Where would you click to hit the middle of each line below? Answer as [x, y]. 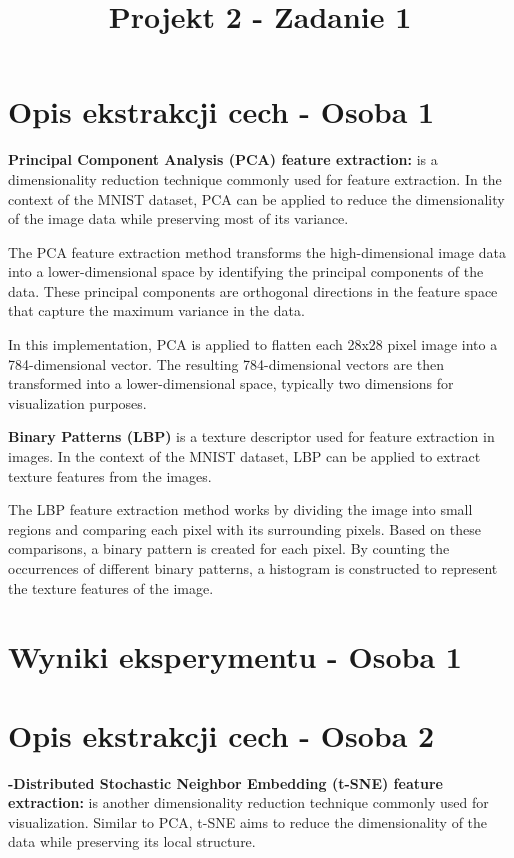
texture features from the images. [110, 475]
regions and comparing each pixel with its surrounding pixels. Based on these [244, 528]
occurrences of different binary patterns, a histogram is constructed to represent [253, 568]
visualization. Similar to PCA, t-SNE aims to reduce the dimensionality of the [248, 821]
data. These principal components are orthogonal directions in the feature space [253, 290]
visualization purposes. [77, 402]
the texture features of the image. [111, 587]
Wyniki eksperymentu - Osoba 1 [235, 656]
